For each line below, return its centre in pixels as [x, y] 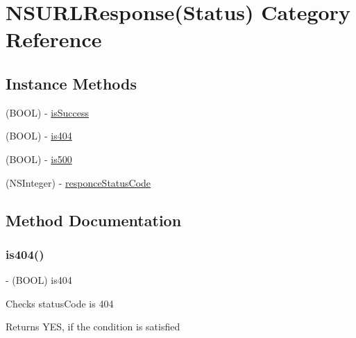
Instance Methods [71, 83]
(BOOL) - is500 [39, 159]
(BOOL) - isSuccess [47, 112]
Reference [54, 39]
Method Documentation [94, 220]
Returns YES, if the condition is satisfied [93, 327]
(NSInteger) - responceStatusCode [78, 182]
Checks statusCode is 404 [60, 303]
